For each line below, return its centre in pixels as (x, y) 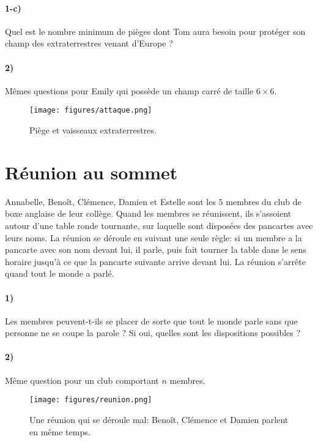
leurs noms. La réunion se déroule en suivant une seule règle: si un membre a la (153, 237)
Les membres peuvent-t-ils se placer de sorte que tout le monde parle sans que (151, 320)
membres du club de (264, 201)
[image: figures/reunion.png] (91, 400)
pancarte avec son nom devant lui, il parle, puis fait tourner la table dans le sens (156, 249)
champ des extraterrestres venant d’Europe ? (89, 43)
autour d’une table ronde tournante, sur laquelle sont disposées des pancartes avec (159, 225)
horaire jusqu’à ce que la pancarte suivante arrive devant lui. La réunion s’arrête (155, 261)
